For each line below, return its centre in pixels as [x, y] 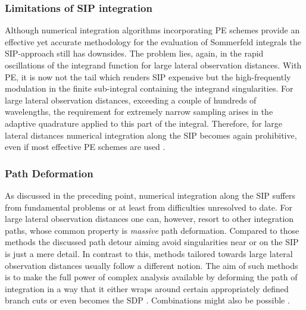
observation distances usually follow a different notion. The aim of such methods [152, 265]
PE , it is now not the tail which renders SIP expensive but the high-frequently [148, 76]
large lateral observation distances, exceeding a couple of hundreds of [131, 100]
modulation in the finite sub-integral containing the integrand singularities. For [149, 88]
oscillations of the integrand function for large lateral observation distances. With [153, 65]
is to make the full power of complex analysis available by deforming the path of [151, 277]
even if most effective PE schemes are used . [85, 147]
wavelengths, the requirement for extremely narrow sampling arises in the [139, 112]
